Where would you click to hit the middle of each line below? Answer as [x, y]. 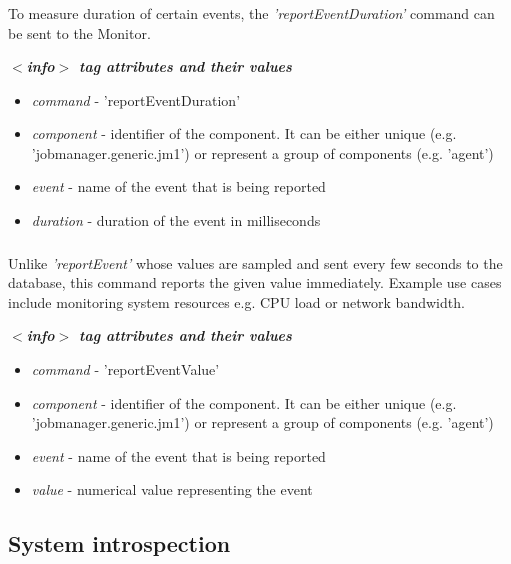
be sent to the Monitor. [79, 32]
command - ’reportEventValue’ [125, 368]
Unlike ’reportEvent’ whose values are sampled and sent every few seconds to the [255, 262]
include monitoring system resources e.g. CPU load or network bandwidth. [236, 301]
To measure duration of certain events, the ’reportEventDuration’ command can [251, 12]
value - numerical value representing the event [172, 489]
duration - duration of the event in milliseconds [176, 220]
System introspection [119, 543]
